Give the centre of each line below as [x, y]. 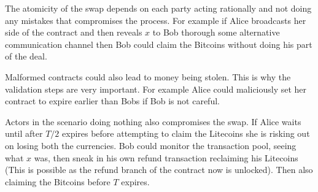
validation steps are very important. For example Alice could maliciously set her [156, 89]
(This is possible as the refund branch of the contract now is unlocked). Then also [159, 170]
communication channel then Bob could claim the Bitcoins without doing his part [159, 44]
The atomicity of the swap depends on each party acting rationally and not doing [158, 8]
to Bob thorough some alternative [216, 32]
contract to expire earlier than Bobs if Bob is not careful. [112, 101]
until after [24, 133]
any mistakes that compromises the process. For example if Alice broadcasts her [156, 20]
